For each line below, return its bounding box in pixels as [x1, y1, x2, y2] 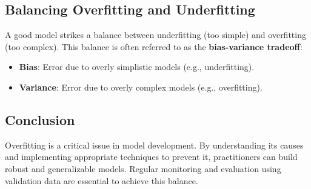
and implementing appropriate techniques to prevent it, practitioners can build [5, 150, 298, 163]
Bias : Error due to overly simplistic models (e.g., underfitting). [19, 60, 255, 73]
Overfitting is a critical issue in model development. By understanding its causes [5, 138, 304, 151]
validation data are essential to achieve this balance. [5, 174, 198, 187]
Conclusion [5, 110, 75, 129]
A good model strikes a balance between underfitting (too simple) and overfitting [5, 28, 306, 41]
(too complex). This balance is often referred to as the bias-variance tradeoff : [5, 40, 303, 53]
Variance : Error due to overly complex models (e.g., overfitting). [19, 80, 263, 93]
